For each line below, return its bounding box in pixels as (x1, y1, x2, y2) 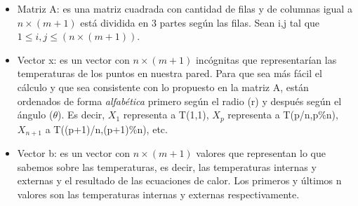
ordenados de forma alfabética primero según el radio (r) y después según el (17, 93, 342, 108)
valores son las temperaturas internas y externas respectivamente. (17, 186, 300, 201)
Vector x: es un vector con (17, 52, 130, 67)
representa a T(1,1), (123, 107, 209, 122)
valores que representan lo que (196, 146, 326, 160)
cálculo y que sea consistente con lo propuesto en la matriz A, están (17, 79, 309, 94)
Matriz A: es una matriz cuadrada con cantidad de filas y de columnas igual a (17, 1, 352, 15)
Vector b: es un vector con (17, 146, 131, 160)
